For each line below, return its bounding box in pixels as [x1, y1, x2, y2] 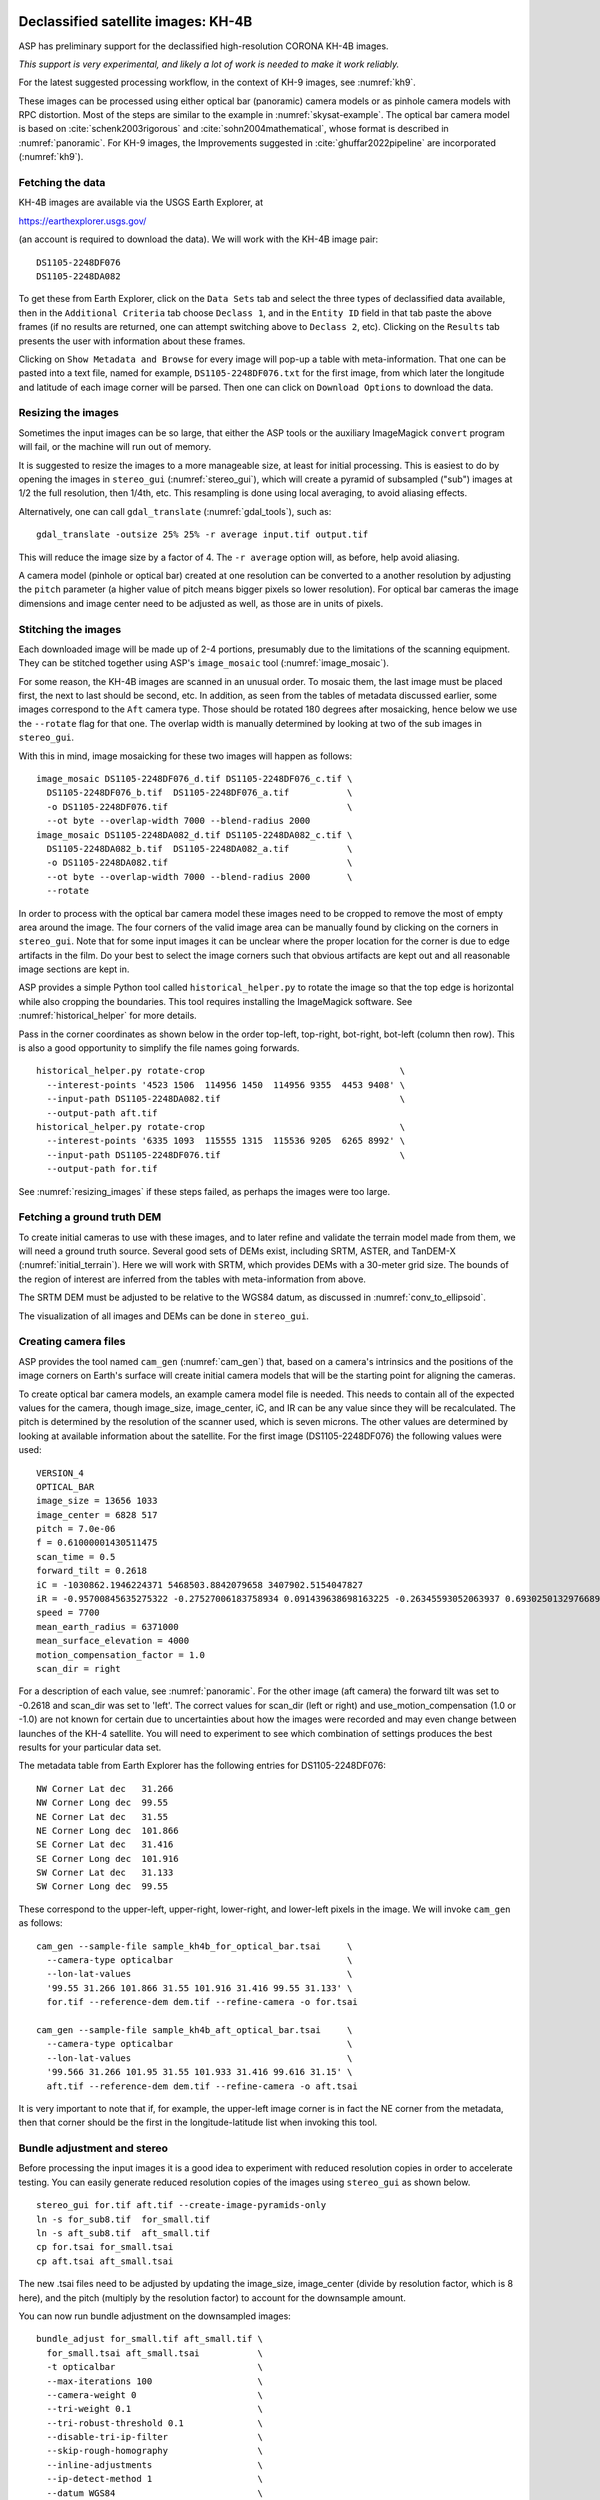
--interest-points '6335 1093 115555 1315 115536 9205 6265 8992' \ [46, 1135, 406, 1147]
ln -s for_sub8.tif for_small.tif [36, 2213, 211, 2225]
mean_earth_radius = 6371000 [36, 1621, 179, 1632]
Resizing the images [18, 406, 120, 420]
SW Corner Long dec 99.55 [36, 1881, 169, 1892]
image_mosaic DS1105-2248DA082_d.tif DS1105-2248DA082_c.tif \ [36, 829, 353, 840]
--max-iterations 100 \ [46, 2375, 264, 2387]
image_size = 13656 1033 [36, 1495, 158, 1507]
